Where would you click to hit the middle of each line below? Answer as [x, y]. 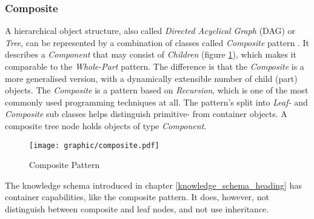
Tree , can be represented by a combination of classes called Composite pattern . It [157, 42]
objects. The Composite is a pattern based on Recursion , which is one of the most [157, 90]
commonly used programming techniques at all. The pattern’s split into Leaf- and [156, 102]
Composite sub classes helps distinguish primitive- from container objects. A [146, 114]
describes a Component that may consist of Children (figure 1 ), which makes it [151, 54]
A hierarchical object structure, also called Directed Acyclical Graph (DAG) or [150, 31]
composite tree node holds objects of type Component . [106, 125]
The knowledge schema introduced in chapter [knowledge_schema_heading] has [153, 185]
